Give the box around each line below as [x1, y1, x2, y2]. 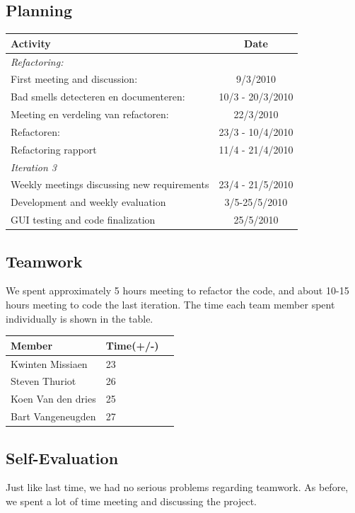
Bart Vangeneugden [11, 409, 96, 424]
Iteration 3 [11, 159, 57, 174]
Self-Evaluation [6, 446, 119, 468]
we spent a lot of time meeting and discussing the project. [6, 493, 257, 508]
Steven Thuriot [11, 374, 76, 388]
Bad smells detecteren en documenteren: [11, 89, 185, 104]
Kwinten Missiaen [11, 356, 88, 371]
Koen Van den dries [11, 391, 96, 406]
